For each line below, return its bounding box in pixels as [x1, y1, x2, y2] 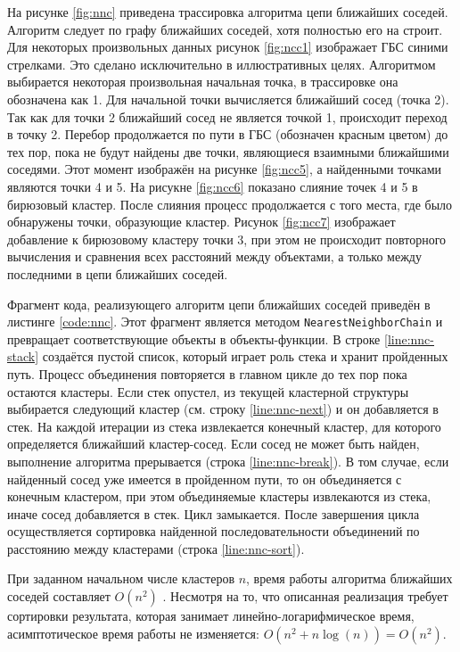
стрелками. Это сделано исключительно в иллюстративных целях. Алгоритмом [7, 54, 436, 73]
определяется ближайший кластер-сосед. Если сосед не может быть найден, [7, 434, 420, 453]
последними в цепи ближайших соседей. [7, 264, 228, 283]
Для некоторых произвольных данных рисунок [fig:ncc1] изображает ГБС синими [7, 37, 448, 56]
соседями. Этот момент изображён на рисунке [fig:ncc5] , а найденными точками [7, 160, 442, 178]
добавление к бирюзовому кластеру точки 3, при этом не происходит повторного [7, 229, 447, 248]
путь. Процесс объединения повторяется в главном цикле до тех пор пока [7, 364, 407, 383]
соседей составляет [7, 587, 111, 606]
